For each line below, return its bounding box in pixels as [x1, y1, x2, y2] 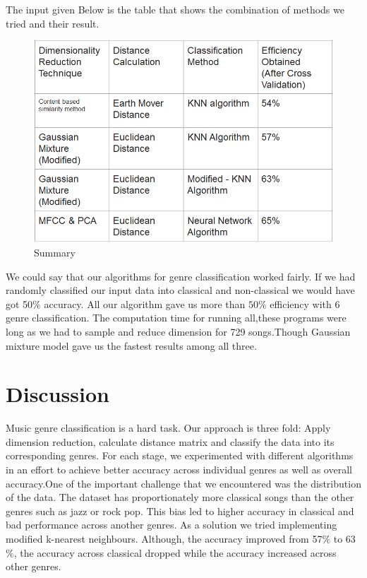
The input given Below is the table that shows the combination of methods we [6, 2, 344, 16]
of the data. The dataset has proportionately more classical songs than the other [6, 490, 354, 505]
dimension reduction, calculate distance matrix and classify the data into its [6, 434, 335, 449]
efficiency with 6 [270, 296, 340, 311]
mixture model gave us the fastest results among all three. [6, 338, 257, 353]
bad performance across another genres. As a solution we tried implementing [6, 517, 337, 532]
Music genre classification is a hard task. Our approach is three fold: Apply [6, 420, 331, 435]
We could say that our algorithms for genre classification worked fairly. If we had [6, 269, 356, 283]
